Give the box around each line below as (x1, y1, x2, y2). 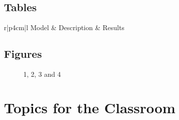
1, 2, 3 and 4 (23, 69, 61, 79)
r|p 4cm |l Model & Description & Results (4, 22, 125, 33)
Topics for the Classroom (4, 97, 176, 117)
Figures (4, 46, 42, 61)
